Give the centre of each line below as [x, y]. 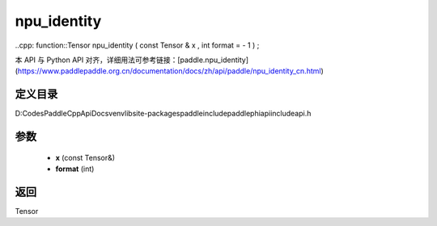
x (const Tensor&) [85, 157]
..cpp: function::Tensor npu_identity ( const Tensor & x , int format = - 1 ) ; [137, 45]
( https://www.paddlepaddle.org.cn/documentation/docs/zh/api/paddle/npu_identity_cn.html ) [169, 71]
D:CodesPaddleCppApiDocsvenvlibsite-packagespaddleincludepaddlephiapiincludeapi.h [163, 114]
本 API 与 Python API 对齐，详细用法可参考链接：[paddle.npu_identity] [132, 60]
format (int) [75, 169]
